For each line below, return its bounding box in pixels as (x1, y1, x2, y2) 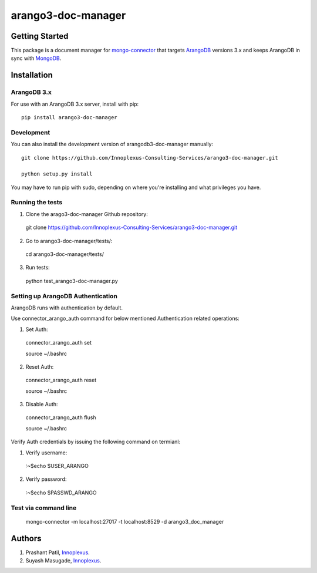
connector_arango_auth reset (25, 376, 97, 384)
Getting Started (11, 31, 69, 41)
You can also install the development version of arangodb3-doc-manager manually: (11, 141, 214, 148)
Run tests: (25, 264, 50, 271)
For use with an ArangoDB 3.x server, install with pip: (11, 100, 139, 107)
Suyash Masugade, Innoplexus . (25, 557, 102, 564)
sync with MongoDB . (11, 55, 62, 62)
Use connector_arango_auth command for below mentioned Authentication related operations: (11, 315, 240, 322)
